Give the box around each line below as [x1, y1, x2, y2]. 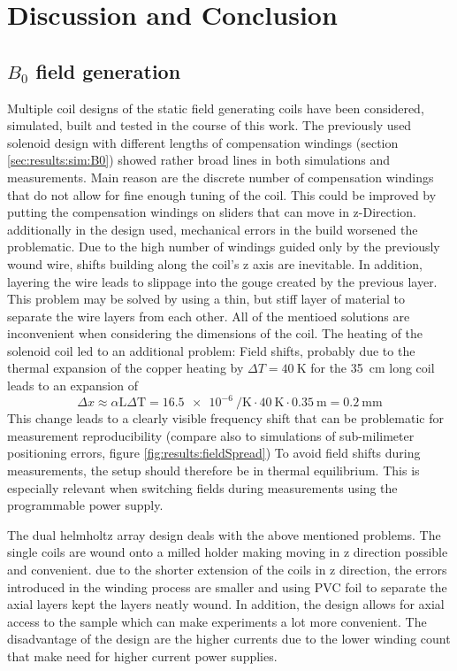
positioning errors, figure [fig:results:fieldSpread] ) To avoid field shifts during [7, 443, 421, 462]
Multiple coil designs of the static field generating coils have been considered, [7, 98, 424, 117]
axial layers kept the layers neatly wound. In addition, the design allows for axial [7, 595, 445, 613]
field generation [35, 57, 181, 84]
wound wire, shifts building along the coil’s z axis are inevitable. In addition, [7, 254, 423, 273]
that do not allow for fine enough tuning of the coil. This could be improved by [7, 185, 437, 204]
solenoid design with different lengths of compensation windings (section [7, 133, 399, 151]
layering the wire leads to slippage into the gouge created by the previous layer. [7, 272, 438, 290]
